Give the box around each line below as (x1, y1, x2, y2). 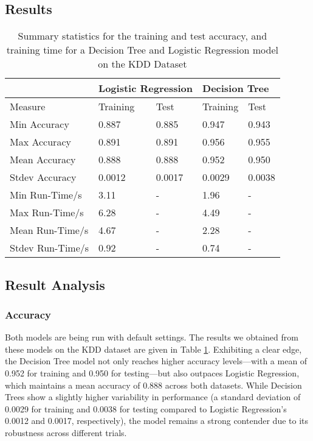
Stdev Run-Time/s (10, 241, 89, 255)
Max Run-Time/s (10, 205, 84, 220)
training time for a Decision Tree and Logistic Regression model (6, 43, 279, 57)
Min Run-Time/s (10, 188, 82, 202)
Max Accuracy (10, 135, 71, 149)
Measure (10, 99, 46, 114)
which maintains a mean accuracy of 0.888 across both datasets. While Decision (5, 378, 302, 391)
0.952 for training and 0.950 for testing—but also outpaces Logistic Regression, (5, 366, 300, 379)
